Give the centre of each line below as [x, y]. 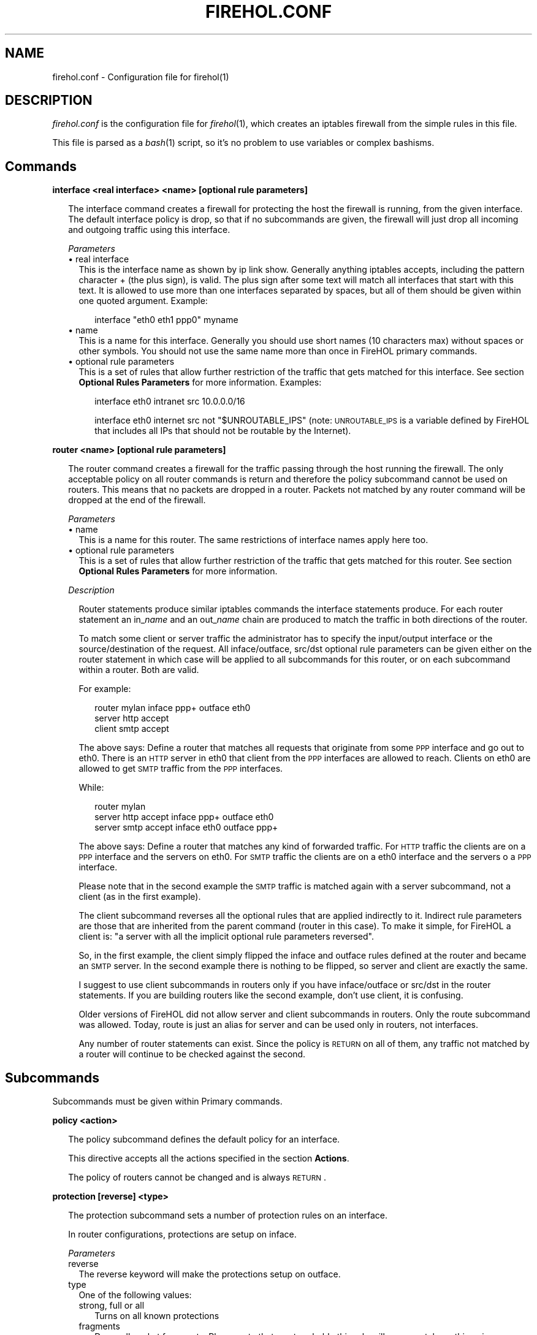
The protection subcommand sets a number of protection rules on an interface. [228, 1215]
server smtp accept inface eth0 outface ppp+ [186, 827]
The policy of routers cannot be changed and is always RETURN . [197, 1177]
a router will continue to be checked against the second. [192, 1054]
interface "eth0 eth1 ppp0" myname [166, 320]
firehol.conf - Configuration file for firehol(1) [141, 77]
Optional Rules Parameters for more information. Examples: [200, 382]
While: [91, 788]
